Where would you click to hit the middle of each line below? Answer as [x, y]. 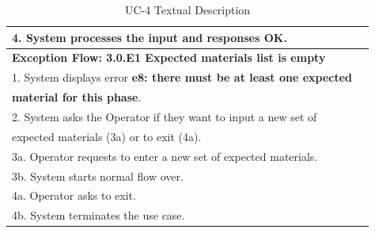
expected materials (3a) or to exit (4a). [107, 136]
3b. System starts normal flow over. [98, 176]
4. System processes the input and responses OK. [150, 37]
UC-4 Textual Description [187, 10]
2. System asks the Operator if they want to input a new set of [165, 116]
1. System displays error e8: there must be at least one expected [182, 77]
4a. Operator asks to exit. [74, 195]
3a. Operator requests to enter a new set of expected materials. [165, 156]
